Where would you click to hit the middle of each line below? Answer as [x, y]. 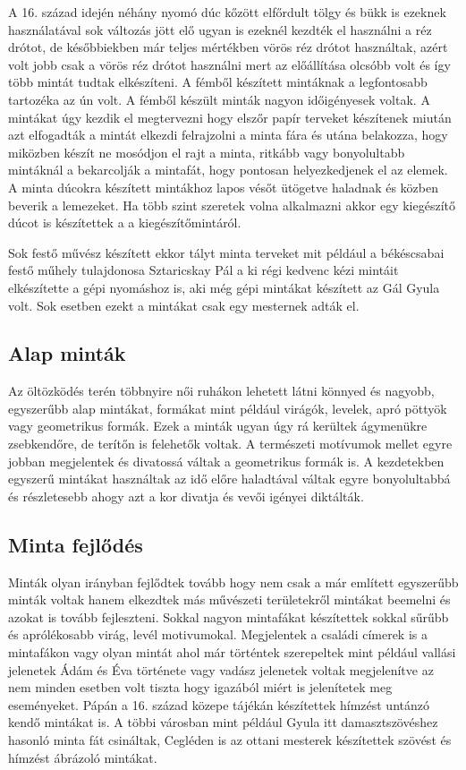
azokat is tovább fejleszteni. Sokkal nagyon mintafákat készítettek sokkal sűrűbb [229, 616]
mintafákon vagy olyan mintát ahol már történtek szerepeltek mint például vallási [232, 652]
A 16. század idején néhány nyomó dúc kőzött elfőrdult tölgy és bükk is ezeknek [227, 12]
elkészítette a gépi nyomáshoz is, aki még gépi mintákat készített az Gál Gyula [224, 287]
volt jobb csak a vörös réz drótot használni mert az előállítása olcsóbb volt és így [229, 64]
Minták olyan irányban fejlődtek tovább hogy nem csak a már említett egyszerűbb [233, 582]
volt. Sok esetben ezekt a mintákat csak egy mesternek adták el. [184, 305]
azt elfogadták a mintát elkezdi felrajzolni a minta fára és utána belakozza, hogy [228, 135]
